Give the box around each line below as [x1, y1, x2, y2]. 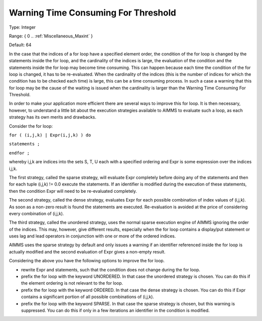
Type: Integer [9, 24, 36, 30]
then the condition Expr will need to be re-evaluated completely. [9, 188, 137, 194]
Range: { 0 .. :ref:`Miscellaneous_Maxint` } [9, 33, 93, 39]
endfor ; [9, 150, 30, 155]
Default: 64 [9, 42, 32, 48]
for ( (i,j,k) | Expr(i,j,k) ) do [9, 133, 91, 138]
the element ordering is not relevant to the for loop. [21, 280, 123, 286]
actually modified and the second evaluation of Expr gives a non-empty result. [9, 249, 166, 254]
